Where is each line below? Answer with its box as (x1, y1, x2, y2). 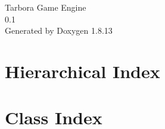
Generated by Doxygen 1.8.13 (5, 24, 113, 37)
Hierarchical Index (5, 59, 160, 83)
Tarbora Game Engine (5, 1, 86, 13)
